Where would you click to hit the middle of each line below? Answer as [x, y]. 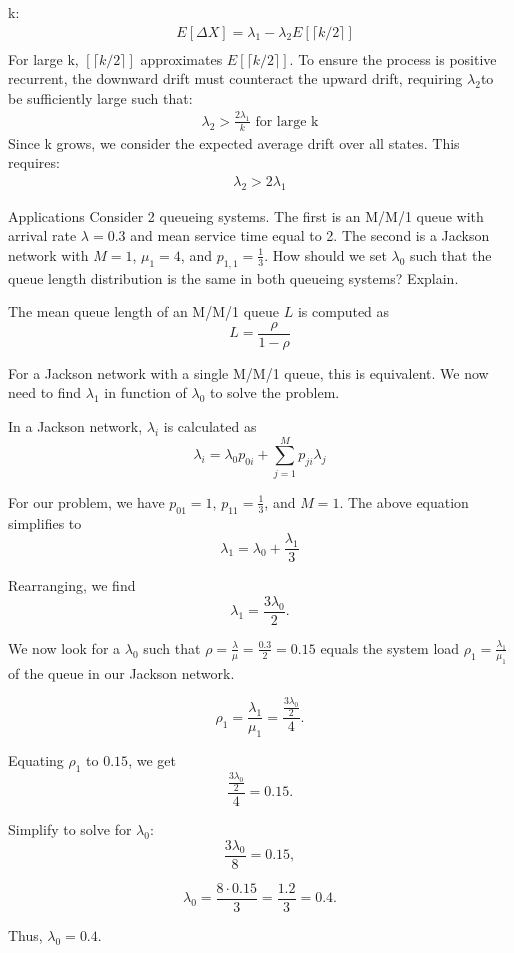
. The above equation [404, 501]
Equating [36, 760]
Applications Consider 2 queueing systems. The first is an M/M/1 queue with [246, 215]
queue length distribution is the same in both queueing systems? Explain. [233, 277]
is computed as [343, 311]
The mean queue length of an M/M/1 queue [144, 311]
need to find [45, 392]
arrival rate [42, 235]
